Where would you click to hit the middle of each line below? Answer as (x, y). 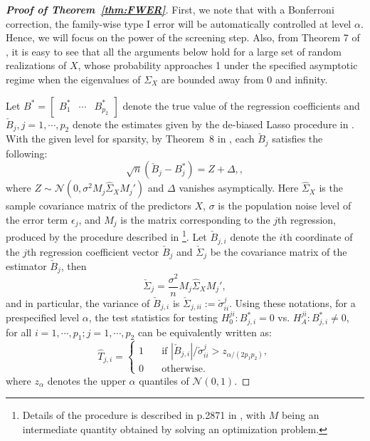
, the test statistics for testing (153, 317)
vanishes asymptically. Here (239, 188)
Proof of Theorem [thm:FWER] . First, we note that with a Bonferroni (170, 9)
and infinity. (301, 79)
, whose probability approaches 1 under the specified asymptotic (218, 65)
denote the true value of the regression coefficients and (241, 105)
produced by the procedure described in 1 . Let (106, 236)
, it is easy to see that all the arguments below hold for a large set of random (174, 51)
